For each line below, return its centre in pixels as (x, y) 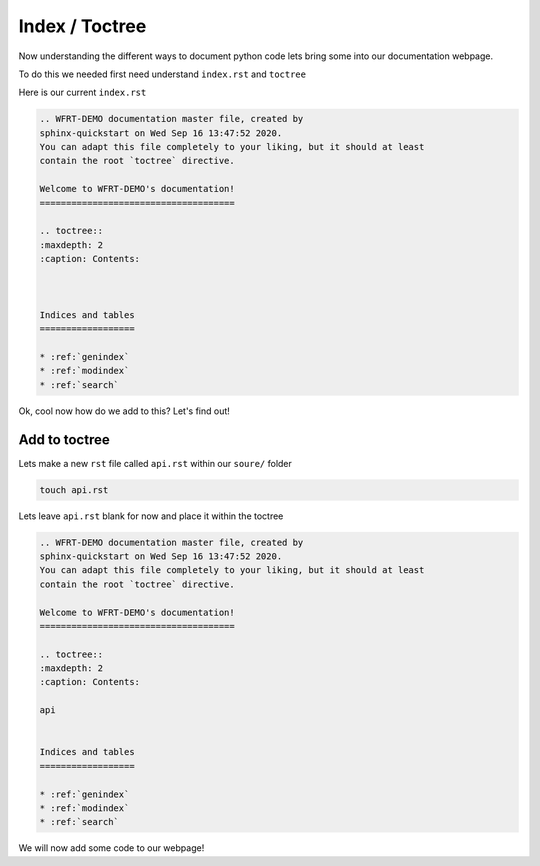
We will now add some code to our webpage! (111, 848)
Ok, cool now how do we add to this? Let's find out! (124, 411)
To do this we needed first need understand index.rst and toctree (162, 74)
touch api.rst (74, 489)
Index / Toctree (82, 26)
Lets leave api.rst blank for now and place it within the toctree (151, 516)
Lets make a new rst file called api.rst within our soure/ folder (155, 463)
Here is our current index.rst (82, 92)
